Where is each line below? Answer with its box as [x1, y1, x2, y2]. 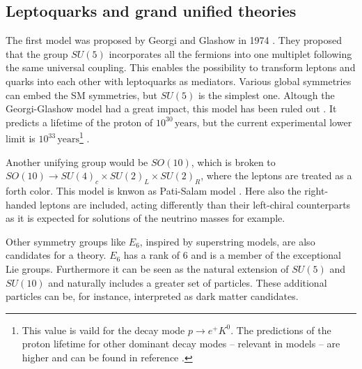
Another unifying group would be [6, 154, 148, 169]
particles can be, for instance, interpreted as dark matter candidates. [6, 289, 299, 303]
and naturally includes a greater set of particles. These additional [48, 275, 327, 289]
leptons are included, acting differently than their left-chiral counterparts [40, 197, 351, 211]
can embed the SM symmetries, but [6, 87, 157, 102]
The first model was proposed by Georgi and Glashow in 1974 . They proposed [6, 33, 342, 47]
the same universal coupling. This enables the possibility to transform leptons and [6, 60, 356, 75]
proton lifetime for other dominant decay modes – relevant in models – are [22, 336, 340, 351]
